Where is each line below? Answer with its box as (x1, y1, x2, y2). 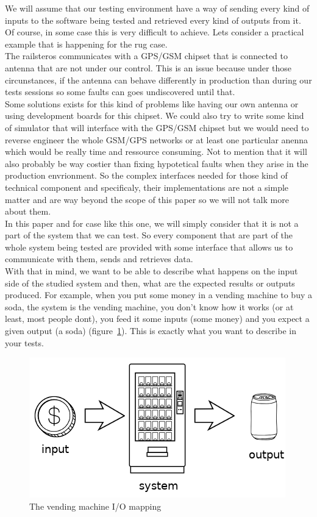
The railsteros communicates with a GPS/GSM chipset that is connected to (5, 49, 288, 62)
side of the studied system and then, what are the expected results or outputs (5, 276, 295, 289)
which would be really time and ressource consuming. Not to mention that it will (5, 145, 307, 158)
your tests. (5, 336, 44, 349)
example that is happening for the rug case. (5, 37, 168, 50)
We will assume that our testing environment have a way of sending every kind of (5, 2, 310, 14)
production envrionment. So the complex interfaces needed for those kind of (5, 169, 288, 182)
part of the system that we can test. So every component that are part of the (5, 229, 293, 241)
